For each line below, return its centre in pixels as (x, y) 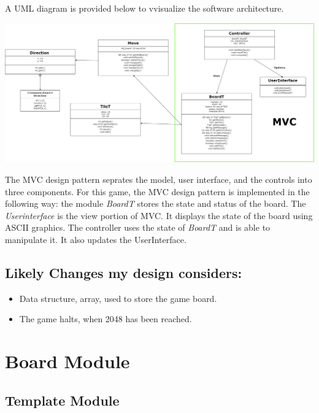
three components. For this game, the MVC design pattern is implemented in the (157, 191)
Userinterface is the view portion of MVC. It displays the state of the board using (159, 215)
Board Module (67, 361)
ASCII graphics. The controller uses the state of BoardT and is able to (138, 227)
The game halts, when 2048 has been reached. (106, 319)
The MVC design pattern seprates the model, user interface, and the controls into (159, 179)
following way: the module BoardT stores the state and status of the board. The (156, 203)
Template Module (62, 400)
